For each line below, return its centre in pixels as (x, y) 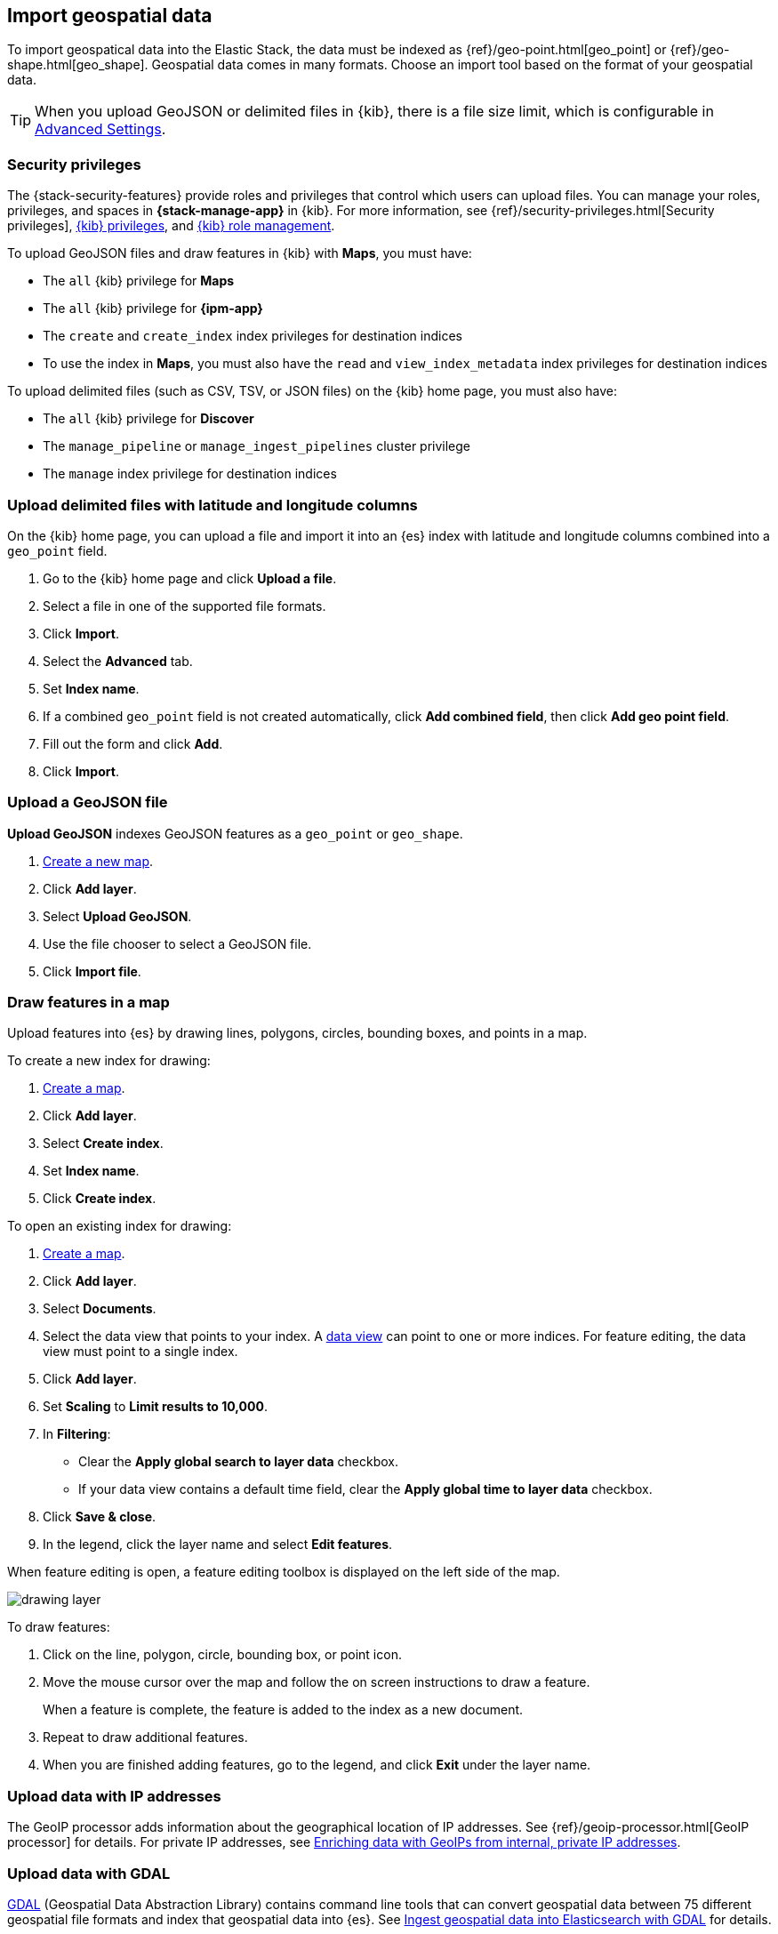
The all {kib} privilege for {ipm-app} (153, 309)
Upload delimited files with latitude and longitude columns (213, 505)
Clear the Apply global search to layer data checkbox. (239, 1462)
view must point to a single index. (140, 1352)
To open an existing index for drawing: (120, 1226)
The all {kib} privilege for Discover (148, 419)
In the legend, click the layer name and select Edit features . (218, 1545)
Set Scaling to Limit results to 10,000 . (155, 1407)
